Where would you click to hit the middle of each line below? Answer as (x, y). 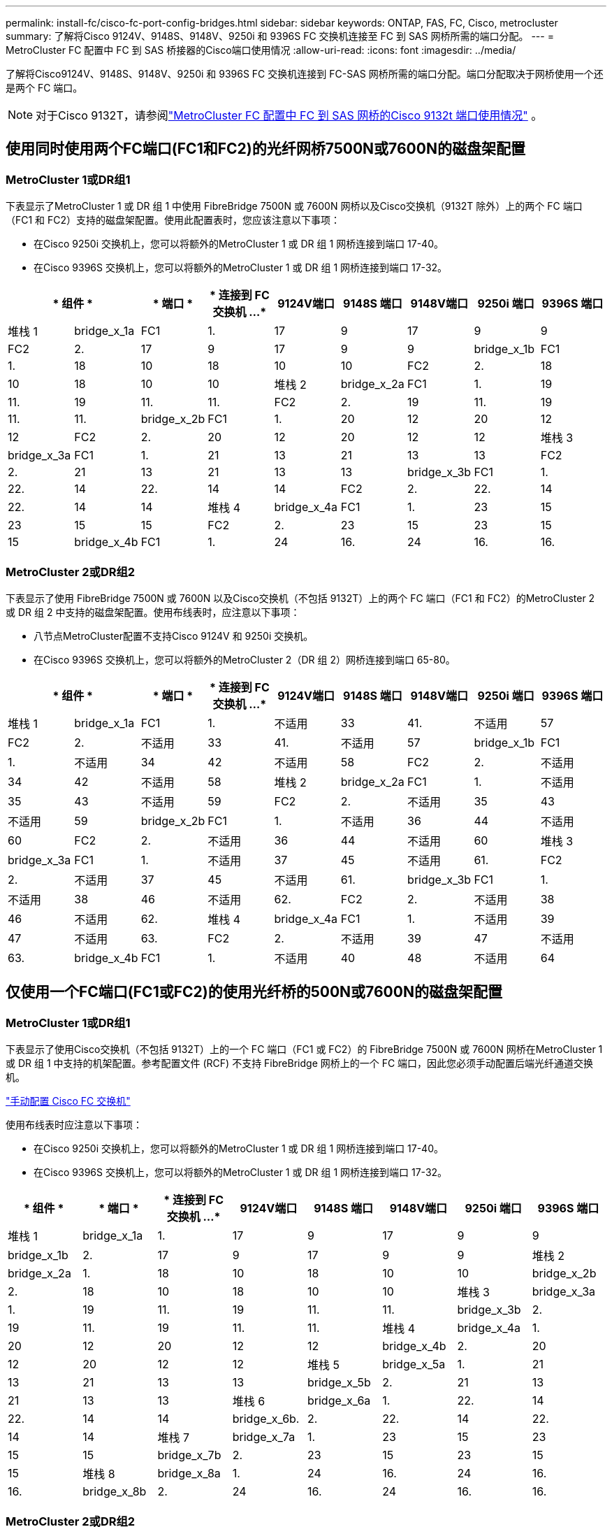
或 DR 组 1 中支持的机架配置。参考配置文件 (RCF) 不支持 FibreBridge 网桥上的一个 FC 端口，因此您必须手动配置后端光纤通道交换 (300, 1063)
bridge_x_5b (339, 1383)
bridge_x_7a (264, 1437)
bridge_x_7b (189, 1455)
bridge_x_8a (189, 1474)
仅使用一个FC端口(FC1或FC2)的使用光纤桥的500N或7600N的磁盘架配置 (254, 992)
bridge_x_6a (339, 1401)
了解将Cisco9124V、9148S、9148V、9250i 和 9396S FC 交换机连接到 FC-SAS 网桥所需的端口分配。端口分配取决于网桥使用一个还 (305, 74)
